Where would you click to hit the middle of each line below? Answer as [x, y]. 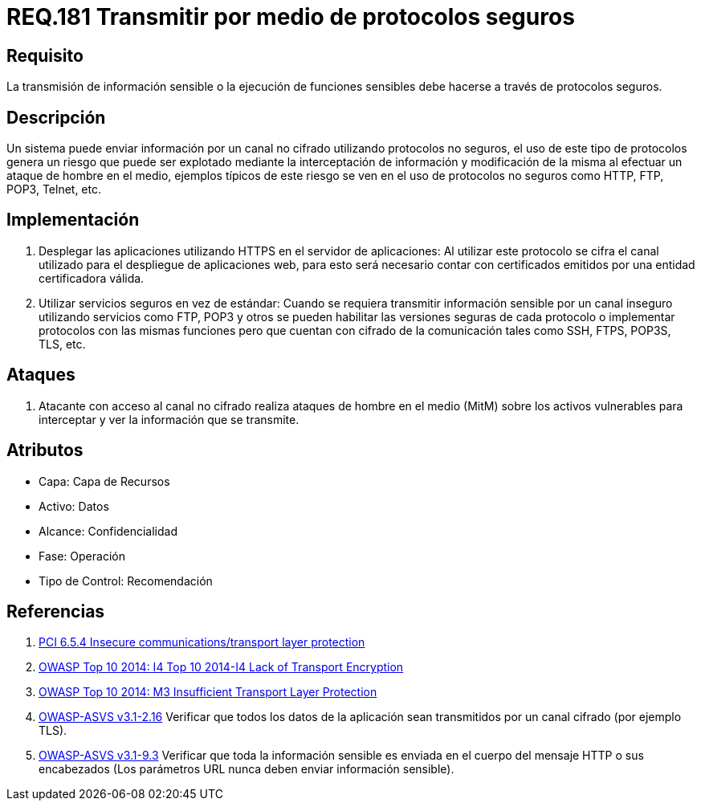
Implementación [73, 220]
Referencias [56, 611]
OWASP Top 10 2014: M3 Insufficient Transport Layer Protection [208, 692]
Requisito [45, 55]
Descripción [56, 117]
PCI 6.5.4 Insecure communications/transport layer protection [202, 642]
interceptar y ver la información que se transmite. [169, 419]
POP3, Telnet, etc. [54, 190]
